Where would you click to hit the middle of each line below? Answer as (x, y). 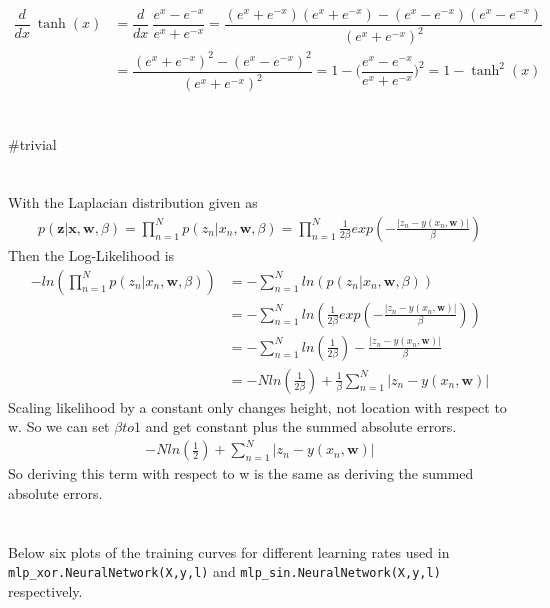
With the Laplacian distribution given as (133, 202)
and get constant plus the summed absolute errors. (301, 426)
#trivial (32, 143)
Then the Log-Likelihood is (91, 254)
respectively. (45, 591)
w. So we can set (59, 426)
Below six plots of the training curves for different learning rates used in (229, 551)
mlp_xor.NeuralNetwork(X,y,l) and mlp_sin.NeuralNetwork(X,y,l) (224, 571)
